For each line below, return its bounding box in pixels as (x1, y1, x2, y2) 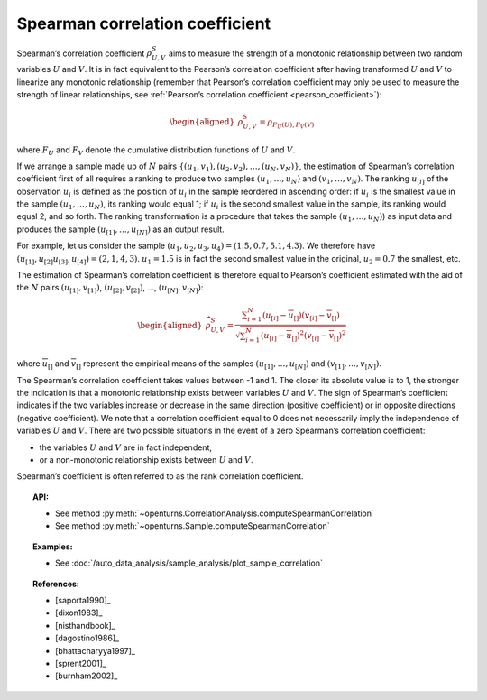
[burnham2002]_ (55, 670, 118, 681)
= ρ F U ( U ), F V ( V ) (258, 116, 315, 130)
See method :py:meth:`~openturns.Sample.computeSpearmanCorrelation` (55, 520, 330, 531)
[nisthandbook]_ (55, 620, 116, 631)
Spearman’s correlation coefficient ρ (16, 48, 152, 59)
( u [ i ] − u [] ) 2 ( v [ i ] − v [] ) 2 (260, 329, 346, 343)
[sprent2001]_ (55, 658, 107, 668)
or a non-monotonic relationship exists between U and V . (39, 454, 253, 465)
